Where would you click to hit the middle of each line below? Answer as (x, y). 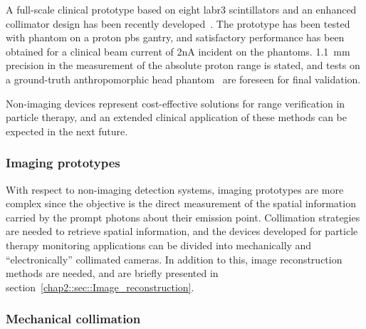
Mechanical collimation (73, 319)
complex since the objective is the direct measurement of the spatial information (181, 203)
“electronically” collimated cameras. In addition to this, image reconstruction (174, 259)
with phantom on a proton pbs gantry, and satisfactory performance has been (175, 37)
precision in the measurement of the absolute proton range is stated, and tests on (183, 65)
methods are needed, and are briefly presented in (112, 273)
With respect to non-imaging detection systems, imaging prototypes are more (175, 189)
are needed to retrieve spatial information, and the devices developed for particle (182, 231)
